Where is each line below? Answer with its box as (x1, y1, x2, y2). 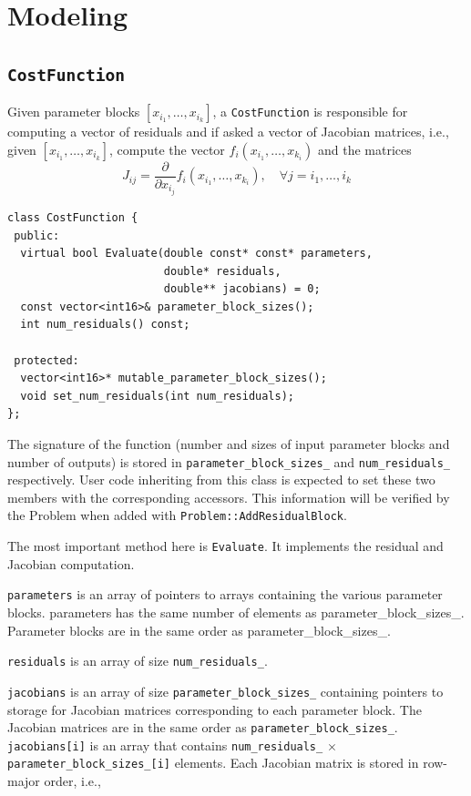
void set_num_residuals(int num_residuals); (20, 389, 294, 403)
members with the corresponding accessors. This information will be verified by (7, 487, 450, 506)
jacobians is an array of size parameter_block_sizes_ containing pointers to (7, 681, 444, 700)
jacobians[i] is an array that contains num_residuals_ (7, 735, 323, 754)
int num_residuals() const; (20, 318, 190, 332)
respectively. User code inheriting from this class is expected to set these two (7, 470, 435, 489)
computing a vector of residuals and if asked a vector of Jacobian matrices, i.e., (7, 122, 449, 141)
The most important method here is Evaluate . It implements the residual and (7, 536, 444, 556)
